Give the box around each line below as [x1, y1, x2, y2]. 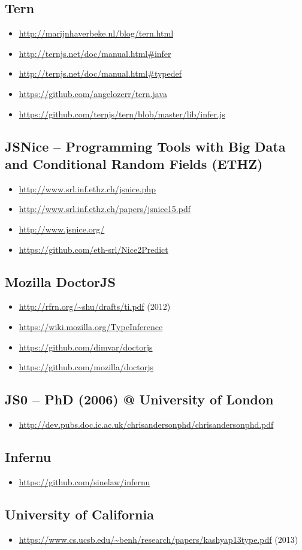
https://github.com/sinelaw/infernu [19, 475, 150, 488]
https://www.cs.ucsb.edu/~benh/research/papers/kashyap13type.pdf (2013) [19, 533, 298, 545]
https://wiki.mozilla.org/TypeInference [19, 320, 163, 333]
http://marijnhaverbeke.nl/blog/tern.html [19, 27, 174, 40]
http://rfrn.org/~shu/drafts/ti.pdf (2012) [19, 300, 171, 313]
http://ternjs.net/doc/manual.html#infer [19, 47, 171, 59]
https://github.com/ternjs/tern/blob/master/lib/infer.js [19, 107, 225, 120]
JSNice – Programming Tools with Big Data [5, 137, 286, 155]
